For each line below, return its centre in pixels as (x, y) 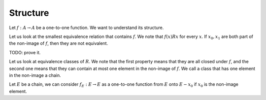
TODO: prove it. (25, 52)
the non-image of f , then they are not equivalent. (59, 43)
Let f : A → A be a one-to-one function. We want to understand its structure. (86, 28)
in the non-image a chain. (35, 75)
